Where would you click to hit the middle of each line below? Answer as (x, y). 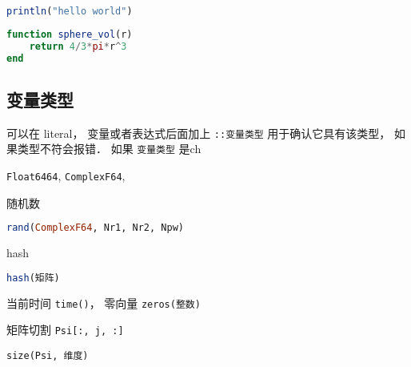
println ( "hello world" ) (70, 11)
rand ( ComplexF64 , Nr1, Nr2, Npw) (95, 228)
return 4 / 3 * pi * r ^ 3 (78, 46)
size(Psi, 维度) (48, 355)
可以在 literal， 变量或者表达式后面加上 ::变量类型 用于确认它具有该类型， (199, 133)
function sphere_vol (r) (70, 34)
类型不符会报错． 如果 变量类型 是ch (109, 149)
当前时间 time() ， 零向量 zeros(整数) (104, 302)
